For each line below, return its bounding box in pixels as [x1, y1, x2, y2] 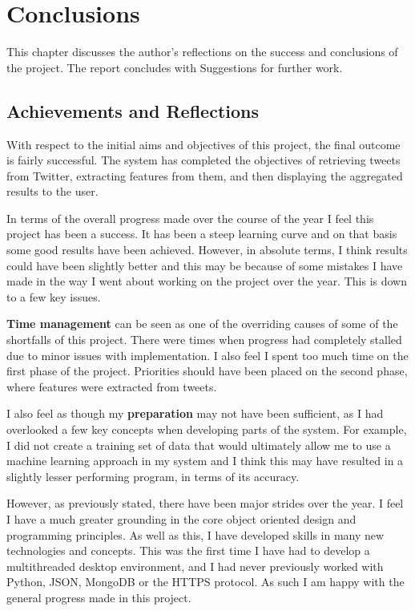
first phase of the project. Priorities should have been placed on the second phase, [6, 362, 408, 379]
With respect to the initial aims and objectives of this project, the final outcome [6, 136, 401, 152]
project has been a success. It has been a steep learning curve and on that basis [6, 225, 397, 242]
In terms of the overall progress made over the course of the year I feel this [6, 209, 374, 226]
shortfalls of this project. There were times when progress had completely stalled [6, 331, 402, 348]
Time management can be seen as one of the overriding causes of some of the [6, 315, 398, 332]
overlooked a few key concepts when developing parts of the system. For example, [6, 421, 407, 438]
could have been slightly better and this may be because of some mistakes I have [6, 257, 403, 273]
